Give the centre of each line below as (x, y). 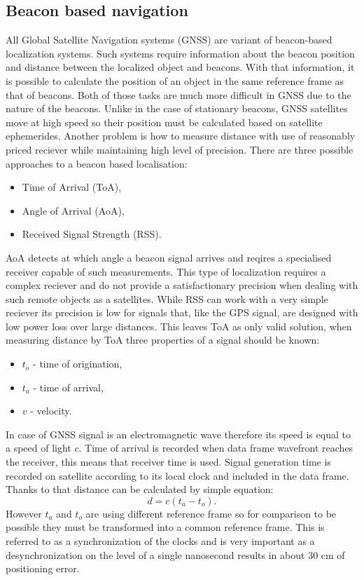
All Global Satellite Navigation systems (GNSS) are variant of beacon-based (169, 40)
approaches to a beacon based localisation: (97, 163)
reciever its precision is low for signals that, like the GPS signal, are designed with (182, 312)
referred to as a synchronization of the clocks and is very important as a (160, 541)
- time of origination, (78, 364)
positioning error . (43, 568)
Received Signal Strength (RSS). (92, 234)
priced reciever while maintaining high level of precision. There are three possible (180, 149)
